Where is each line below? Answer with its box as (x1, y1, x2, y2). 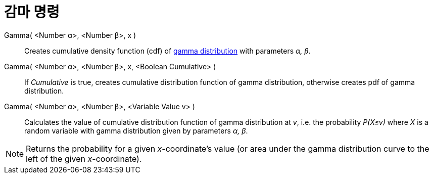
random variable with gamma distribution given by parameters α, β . (24, 126, 248, 135)
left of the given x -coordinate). (26, 153, 142, 164)
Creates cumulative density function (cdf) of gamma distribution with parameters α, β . (24, 46, 311, 55)
